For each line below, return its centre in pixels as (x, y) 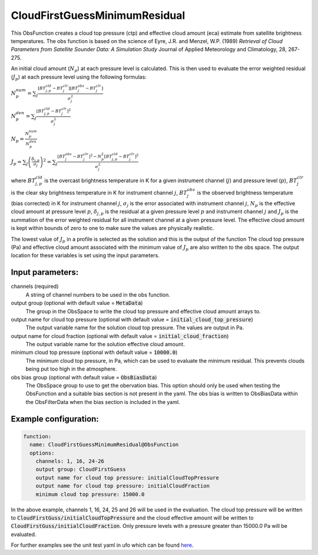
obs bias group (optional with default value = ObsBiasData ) (84, 377)
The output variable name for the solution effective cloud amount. (105, 344)
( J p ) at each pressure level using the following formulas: (79, 78)
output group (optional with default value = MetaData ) (77, 303)
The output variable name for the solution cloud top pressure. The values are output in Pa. (135, 328)
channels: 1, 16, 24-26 (70, 461)
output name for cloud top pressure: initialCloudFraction (123, 486)
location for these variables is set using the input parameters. (85, 255)
